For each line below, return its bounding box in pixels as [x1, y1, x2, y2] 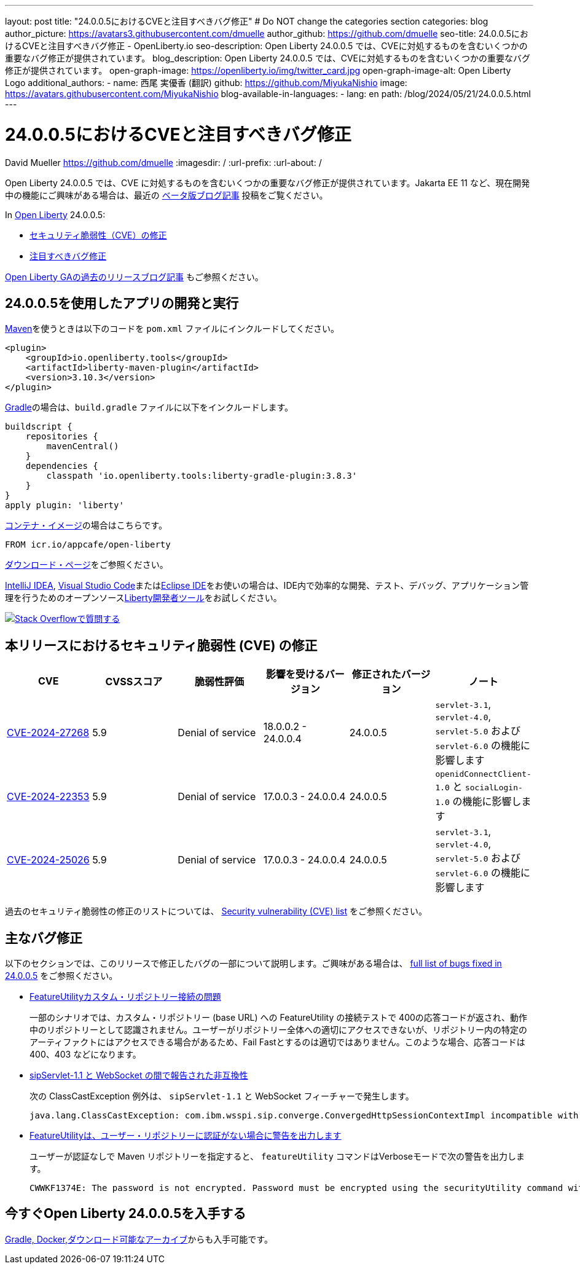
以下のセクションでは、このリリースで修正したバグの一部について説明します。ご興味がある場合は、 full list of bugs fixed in [5, 958, 502, 969]
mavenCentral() [46, 441, 119, 452]
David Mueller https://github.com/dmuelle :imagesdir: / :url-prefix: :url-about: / [5, 157, 322, 168]
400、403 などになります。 [29, 1049, 141, 1060]
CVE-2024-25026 [7, 854, 90, 866]
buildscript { [5, 422, 72, 432]
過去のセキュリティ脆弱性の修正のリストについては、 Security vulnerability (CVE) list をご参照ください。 [5, 906, 427, 917]
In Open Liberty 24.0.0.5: [5, 209, 106, 220]
